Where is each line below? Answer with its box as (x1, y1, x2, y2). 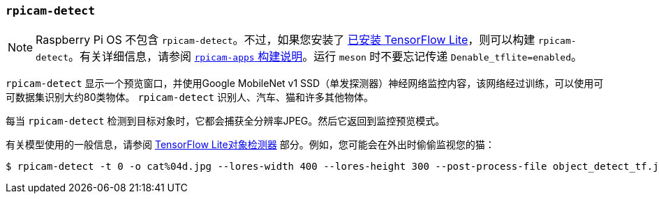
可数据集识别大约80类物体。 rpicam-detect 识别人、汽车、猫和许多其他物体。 (6, 91, 373, 104)
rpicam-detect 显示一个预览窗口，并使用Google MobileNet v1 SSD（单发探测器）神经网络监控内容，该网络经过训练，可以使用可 (6, 77, 604, 90)
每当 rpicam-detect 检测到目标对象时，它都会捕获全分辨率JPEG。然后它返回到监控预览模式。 (6, 115, 445, 127)
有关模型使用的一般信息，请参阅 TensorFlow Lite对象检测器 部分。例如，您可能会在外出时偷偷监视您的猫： (6, 138, 495, 151)
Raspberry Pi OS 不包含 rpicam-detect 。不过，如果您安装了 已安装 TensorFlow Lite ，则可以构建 (36, 33, 535, 47)
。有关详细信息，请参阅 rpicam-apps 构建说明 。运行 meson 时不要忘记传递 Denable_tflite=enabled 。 (68, 49, 583, 64)
